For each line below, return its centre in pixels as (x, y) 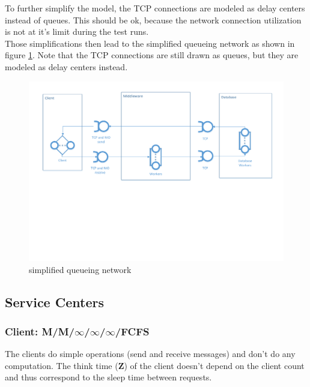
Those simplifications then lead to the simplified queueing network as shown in (150, 43)
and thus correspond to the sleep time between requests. (108, 377)
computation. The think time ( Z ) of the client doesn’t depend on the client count (155, 365)
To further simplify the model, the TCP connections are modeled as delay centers (155, 8)
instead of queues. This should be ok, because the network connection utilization (153, 19)
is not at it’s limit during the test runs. (77, 31)
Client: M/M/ (40, 331)
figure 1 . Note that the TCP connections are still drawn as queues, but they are (152, 55)
